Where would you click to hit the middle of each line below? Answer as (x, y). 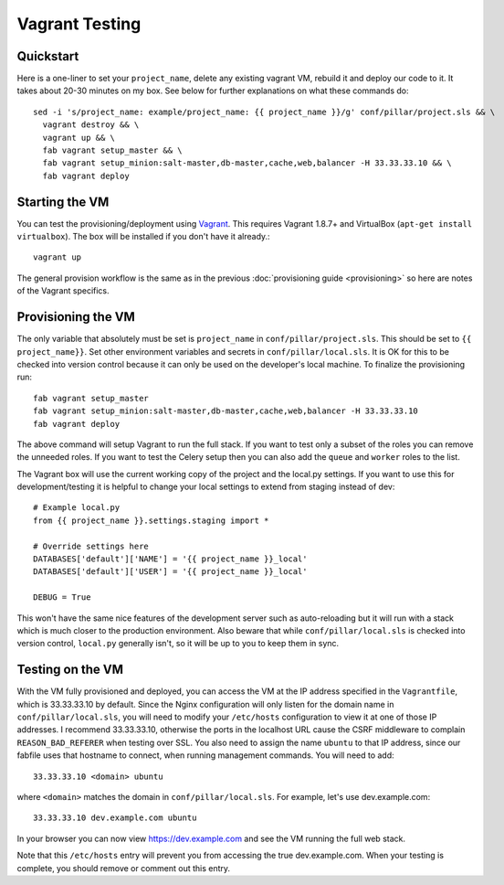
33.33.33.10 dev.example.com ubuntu (115, 818)
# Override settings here (91, 546)
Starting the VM (63, 202)
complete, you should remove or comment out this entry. (124, 868)
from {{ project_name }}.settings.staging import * (151, 520)
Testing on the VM (70, 670)
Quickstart (48, 56)
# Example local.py (77, 508)
